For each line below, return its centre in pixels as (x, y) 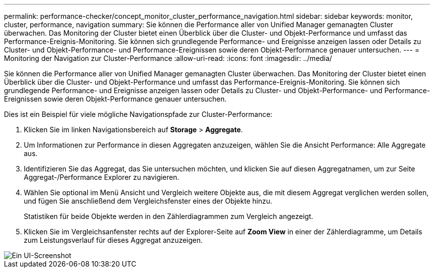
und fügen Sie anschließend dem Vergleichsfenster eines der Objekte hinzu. (148, 201)
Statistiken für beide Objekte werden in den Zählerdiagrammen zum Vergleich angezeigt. (169, 216)
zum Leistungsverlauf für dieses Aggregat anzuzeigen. (113, 240)
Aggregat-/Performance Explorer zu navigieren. (102, 177)
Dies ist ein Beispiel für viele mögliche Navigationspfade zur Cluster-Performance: (138, 114)
